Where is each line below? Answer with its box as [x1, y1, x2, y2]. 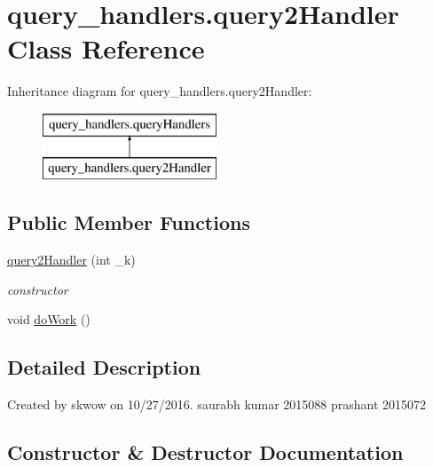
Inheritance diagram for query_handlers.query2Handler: [7, 82, 312, 100]
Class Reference [7, 30, 205, 67]
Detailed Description [7, 353, 201, 381]
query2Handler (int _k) [7, 250, 136, 269]
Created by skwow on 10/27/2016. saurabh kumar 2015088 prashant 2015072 [7, 395, 427, 414]
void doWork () [7, 310, 91, 328]
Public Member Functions [7, 209, 250, 236]
